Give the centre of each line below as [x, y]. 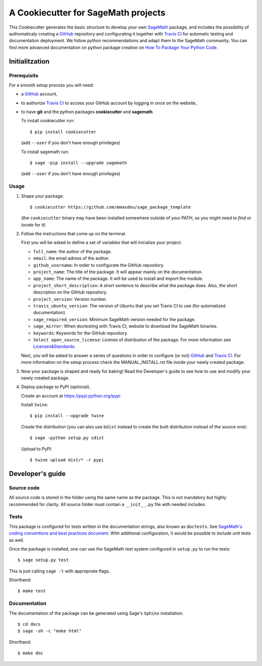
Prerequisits [24, 75]
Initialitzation [29, 61]
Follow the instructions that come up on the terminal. [74, 234]
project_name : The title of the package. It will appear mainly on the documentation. [118, 272]
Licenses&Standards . [54, 346]
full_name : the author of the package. [73, 251]
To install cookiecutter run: [48, 121]
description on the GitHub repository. [70, 292]
